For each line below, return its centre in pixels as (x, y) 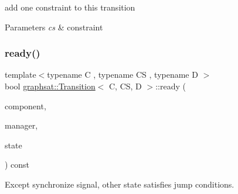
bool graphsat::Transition (50, 86)
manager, (21, 125)
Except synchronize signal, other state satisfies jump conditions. (120, 184)
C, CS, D (125, 86)
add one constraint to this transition (70, 7)
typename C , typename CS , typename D (123, 75)
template (21, 75)
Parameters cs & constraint (54, 27)
